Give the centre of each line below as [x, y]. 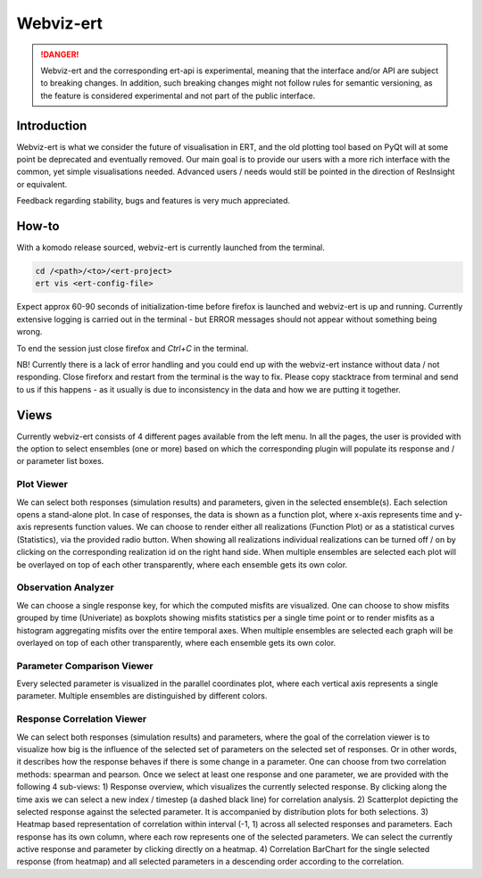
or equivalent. [42, 184]
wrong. [29, 332]
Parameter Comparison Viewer [85, 666]
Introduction [52, 125]
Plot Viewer [42, 485]
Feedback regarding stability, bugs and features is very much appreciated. [153, 201]
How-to [38, 226]
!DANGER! [60, 54]
